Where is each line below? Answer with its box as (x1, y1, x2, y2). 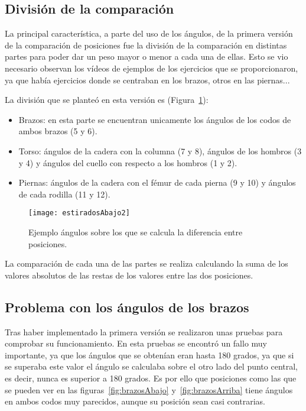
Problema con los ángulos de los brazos (5, 297, 249, 316)
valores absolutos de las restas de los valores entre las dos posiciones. (5, 268, 253, 281)
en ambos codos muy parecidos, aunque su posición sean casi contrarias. (5, 395, 265, 407)
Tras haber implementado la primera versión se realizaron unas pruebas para (5, 325, 283, 338)
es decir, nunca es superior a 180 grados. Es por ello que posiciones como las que (5, 371, 297, 384)
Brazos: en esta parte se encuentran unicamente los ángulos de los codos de (18, 113, 291, 125)
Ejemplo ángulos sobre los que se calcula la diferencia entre (28, 225, 243, 238)
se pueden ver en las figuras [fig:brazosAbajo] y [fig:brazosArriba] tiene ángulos (5, 383, 293, 396)
